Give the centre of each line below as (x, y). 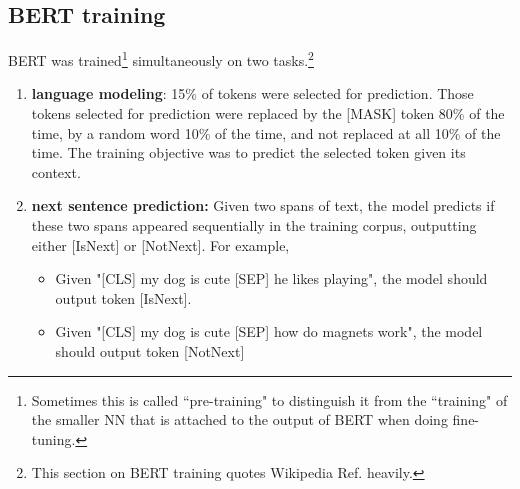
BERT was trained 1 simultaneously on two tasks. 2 (161, 58)
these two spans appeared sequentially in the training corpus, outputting (254, 225)
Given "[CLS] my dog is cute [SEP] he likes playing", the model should (271, 278)
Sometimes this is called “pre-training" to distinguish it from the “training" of (269, 399)
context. (56, 171)
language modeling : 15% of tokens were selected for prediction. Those (252, 93)
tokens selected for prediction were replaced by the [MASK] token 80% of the (268, 113)
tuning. (53, 438)
